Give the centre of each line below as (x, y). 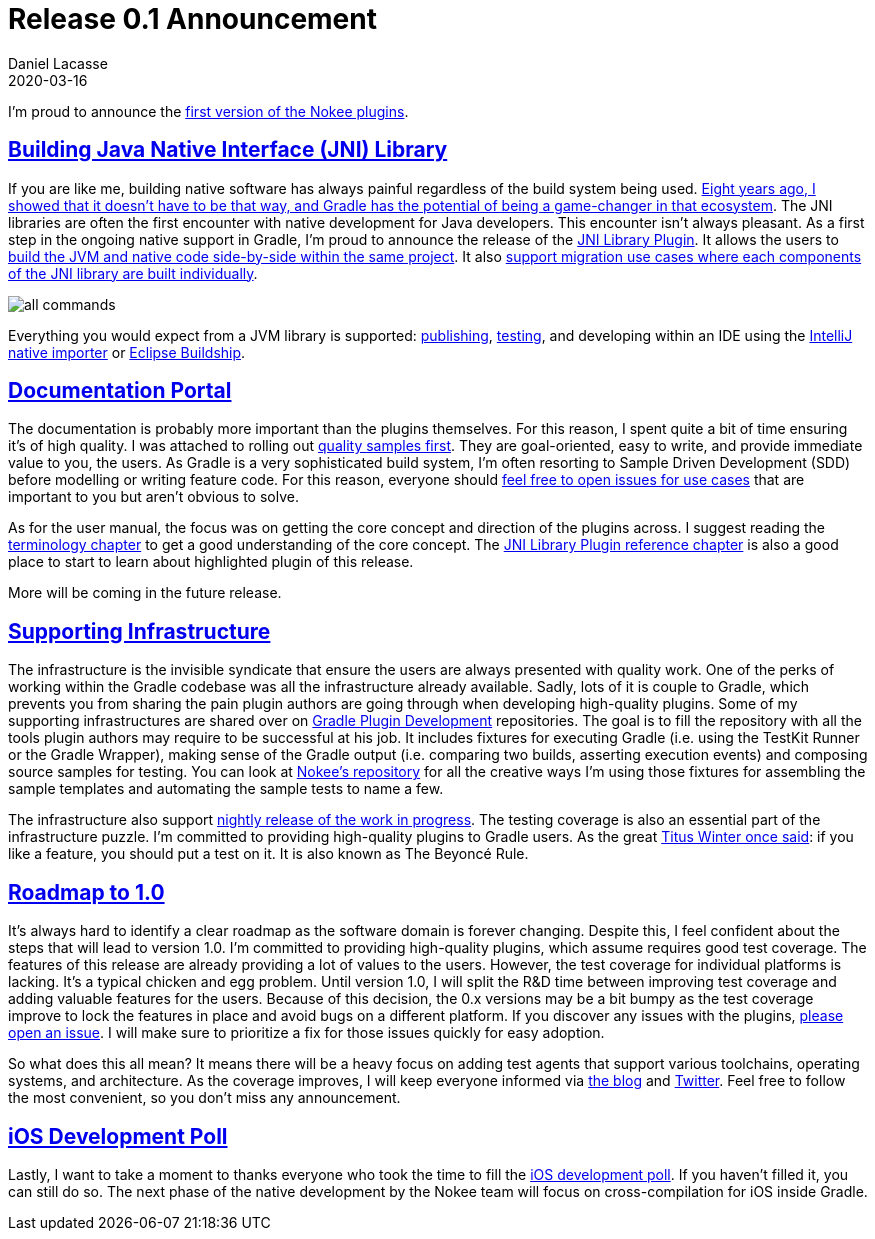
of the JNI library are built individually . (133, 273)
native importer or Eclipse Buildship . (127, 352)
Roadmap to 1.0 (86, 892)
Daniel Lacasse (58, 63)
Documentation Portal (120, 391)
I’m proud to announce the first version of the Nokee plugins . (208, 111)
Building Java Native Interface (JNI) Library (228, 150)
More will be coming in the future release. (145, 593)
